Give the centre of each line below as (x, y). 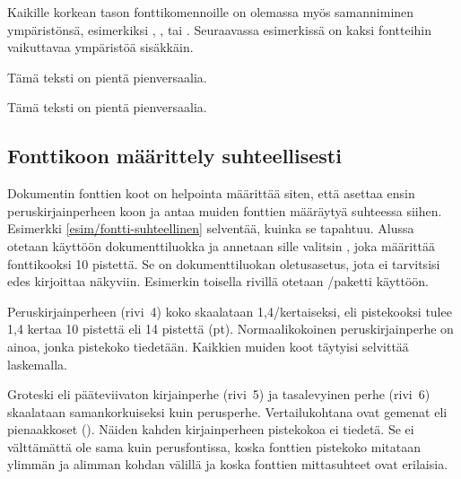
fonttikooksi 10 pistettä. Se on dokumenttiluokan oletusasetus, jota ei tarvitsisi (224, 263)
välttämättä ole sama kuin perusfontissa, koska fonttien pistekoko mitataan (214, 446)
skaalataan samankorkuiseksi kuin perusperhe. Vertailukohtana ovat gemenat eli (227, 411)
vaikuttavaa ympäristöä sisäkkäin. (100, 47)
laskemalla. (37, 364)
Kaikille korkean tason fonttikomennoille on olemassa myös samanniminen (211, 12)
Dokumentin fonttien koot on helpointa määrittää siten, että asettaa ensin (211, 193)
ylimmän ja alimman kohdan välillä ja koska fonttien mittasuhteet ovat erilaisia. (228, 464)
